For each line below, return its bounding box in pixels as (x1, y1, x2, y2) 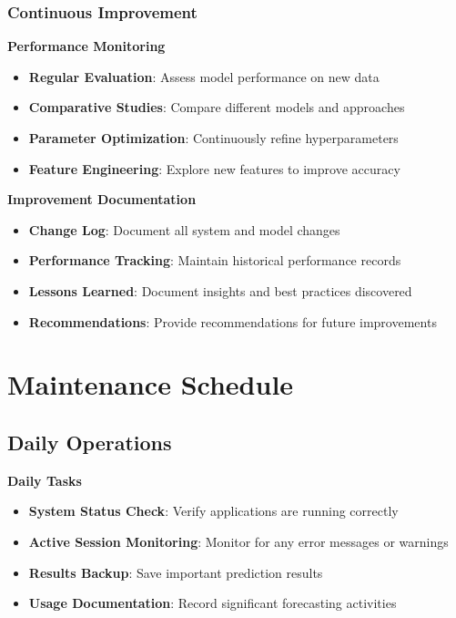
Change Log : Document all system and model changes (28, 220, 340, 239)
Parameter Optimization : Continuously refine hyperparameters (28, 129, 399, 147)
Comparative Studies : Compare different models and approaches (28, 98, 405, 117)
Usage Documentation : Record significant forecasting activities (28, 593, 397, 613)
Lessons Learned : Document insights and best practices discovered (28, 281, 412, 300)
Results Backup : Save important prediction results (28, 562, 323, 582)
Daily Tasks (7, 470, 82, 489)
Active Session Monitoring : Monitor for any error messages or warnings (28, 531, 449, 551)
